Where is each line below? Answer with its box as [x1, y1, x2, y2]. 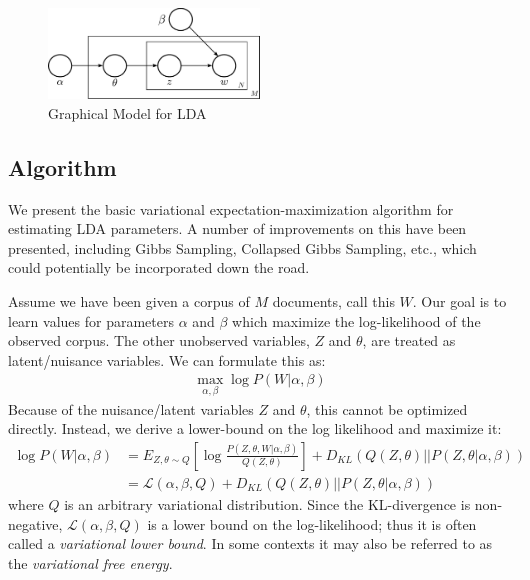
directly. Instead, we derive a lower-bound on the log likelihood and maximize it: [8, 418, 502, 439]
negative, [8, 513, 63, 534]
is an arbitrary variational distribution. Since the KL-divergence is [64, 493, 471, 514]
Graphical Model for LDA [48, 102, 207, 123]
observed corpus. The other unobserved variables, [8, 330, 310, 351]
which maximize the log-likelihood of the [232, 310, 481, 331]
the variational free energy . [8, 552, 173, 573]
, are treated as [362, 330, 456, 351]
